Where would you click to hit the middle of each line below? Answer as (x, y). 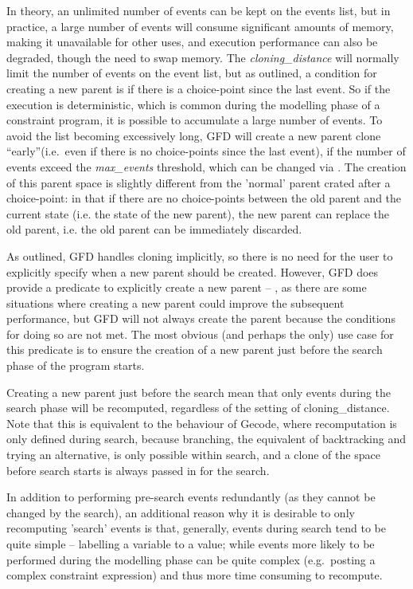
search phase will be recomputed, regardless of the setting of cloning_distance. (198, 408)
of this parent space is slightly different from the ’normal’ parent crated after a (199, 182)
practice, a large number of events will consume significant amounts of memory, (200, 26)
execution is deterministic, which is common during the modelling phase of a (193, 104)
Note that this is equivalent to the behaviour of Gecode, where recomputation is (202, 423)
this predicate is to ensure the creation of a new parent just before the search (195, 349)
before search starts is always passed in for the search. (138, 470)
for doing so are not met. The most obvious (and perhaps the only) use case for (200, 334)
